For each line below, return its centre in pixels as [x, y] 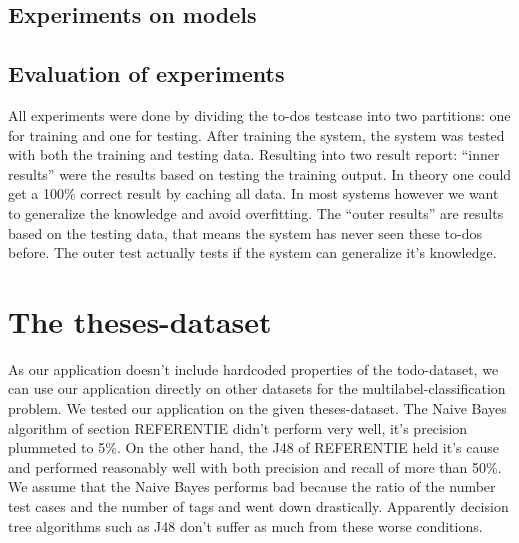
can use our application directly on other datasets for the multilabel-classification [257, 388]
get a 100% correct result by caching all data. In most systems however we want [253, 193]
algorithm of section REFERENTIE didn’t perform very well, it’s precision [238, 427]
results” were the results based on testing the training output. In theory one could [260, 173]
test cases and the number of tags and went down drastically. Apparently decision [258, 506]
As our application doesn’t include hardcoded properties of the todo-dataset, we [253, 368]
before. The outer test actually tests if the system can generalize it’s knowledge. [252, 252]
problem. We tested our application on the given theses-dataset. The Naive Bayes [257, 408]
